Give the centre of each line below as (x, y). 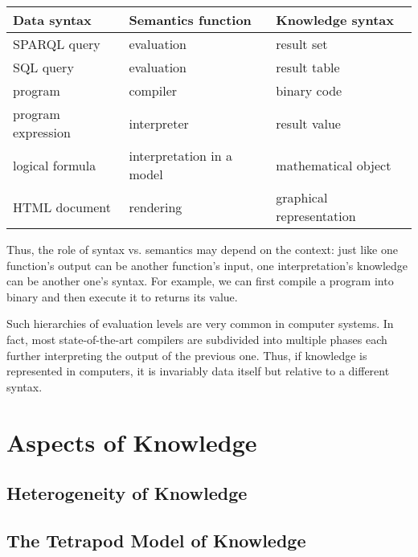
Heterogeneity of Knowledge (127, 493)
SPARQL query (57, 44)
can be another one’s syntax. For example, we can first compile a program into (200, 281)
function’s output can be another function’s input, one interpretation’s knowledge (207, 265)
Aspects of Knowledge (132, 442)
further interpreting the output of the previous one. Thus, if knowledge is (187, 355)
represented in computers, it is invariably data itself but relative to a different (198, 371)
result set (302, 44)
